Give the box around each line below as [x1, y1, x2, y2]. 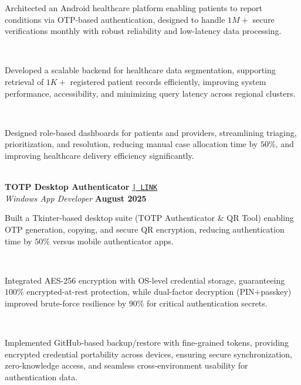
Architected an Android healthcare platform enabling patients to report [5, 2, 263, 13]
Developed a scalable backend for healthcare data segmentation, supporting [5, 64, 276, 76]
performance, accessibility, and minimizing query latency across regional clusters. [5, 87, 296, 99]
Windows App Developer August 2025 [5, 192, 147, 204]
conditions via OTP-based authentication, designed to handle [5, 13, 225, 25]
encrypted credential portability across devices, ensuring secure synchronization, [5, 347, 292, 360]
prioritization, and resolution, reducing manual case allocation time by [5, 138, 258, 150]
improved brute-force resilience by [5, 297, 127, 309]
